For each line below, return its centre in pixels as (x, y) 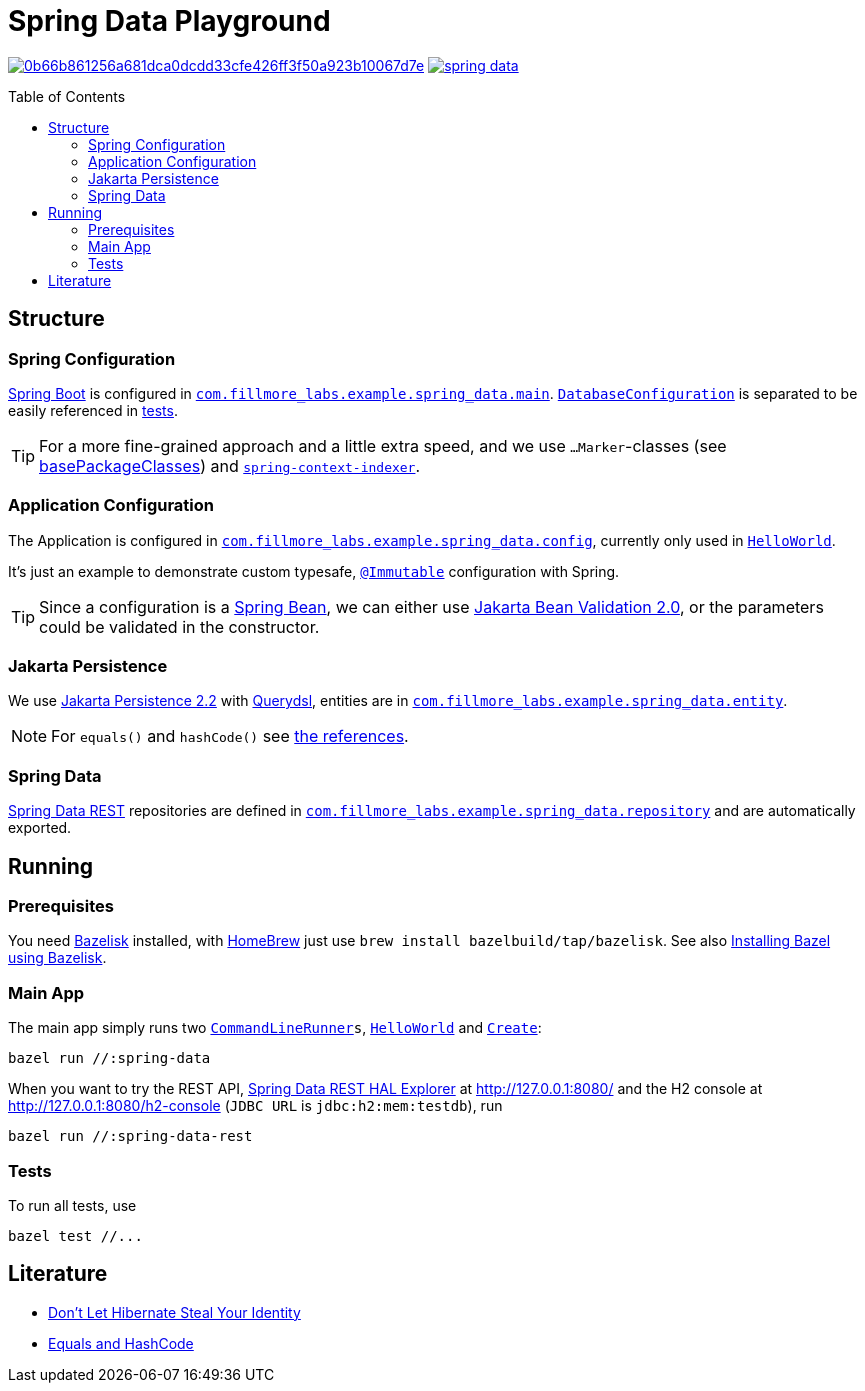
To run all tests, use (72, 1205)
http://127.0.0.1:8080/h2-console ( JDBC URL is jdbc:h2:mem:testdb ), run (255, 1106)
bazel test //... (75, 1235)
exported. (40, 828)
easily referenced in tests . (93, 410)
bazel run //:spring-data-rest (130, 1136)
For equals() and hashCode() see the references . (230, 736)
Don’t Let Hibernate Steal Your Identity (174, 1312)
